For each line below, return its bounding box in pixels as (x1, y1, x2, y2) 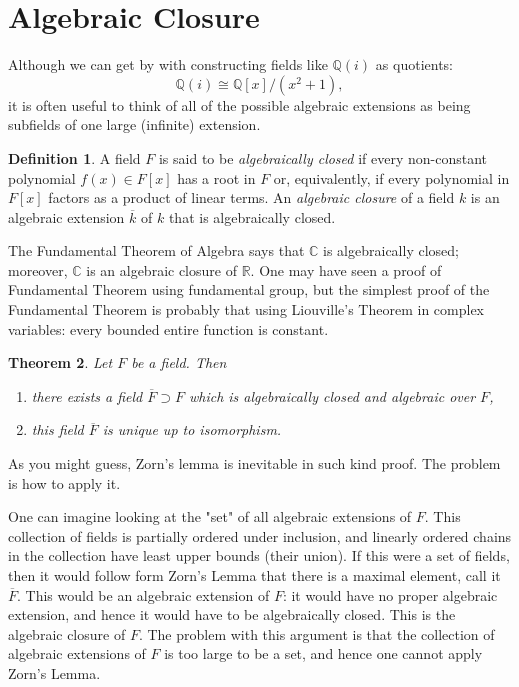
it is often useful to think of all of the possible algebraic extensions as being (8, 94, 471, 115)
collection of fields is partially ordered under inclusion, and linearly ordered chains (8, 525, 512, 546)
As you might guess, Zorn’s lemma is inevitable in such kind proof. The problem (8, 453, 501, 474)
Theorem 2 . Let (8, 352, 113, 373)
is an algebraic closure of (86, 259, 237, 280)
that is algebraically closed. (168, 206, 336, 227)
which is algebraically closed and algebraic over (188, 385, 476, 406)
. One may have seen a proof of (250, 259, 442, 280)
